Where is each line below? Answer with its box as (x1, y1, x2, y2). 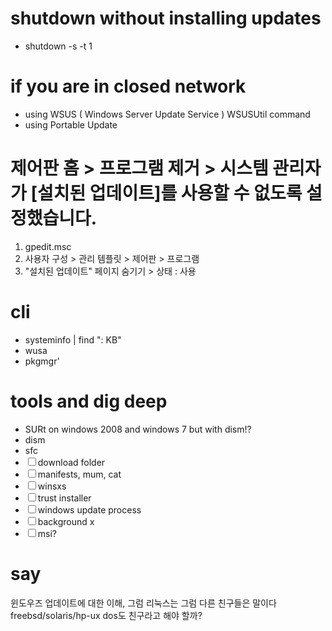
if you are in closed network (10, 75, 247, 98)
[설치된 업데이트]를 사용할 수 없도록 (30, 182, 303, 205)
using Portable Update (24, 118, 118, 131)
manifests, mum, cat (37, 468, 122, 480)
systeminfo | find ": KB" (24, 333, 122, 346)
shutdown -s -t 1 (24, 40, 93, 52)
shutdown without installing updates (10, 7, 322, 30)
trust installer (37, 492, 92, 504)
